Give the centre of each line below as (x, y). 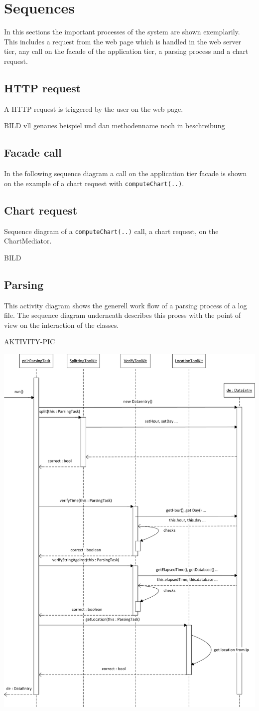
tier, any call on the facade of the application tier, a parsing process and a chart (126, 51)
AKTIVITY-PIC (30, 342)
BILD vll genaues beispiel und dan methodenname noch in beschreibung (115, 125)
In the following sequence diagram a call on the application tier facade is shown (126, 173)
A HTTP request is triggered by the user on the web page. (94, 109)
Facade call (33, 152)
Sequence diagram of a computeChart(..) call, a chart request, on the (111, 231)
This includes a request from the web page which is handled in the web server (123, 41)
